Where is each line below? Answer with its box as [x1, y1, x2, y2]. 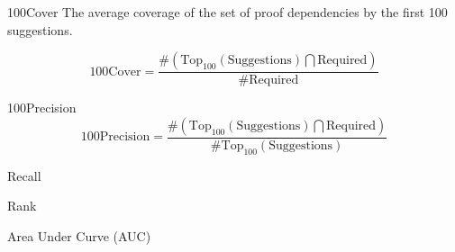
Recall [7, 166, 41, 184]
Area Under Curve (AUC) [7, 226, 151, 245]
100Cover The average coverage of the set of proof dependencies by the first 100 [7, 3, 448, 21]
